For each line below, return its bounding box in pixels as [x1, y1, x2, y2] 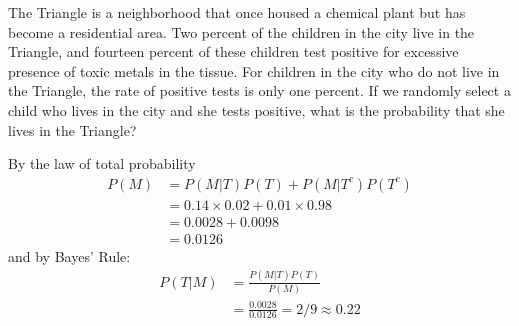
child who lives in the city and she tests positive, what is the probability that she [8, 99, 505, 120]
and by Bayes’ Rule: [8, 245, 131, 266]
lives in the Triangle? [8, 119, 137, 140]
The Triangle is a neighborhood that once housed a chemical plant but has [8, 2, 466, 22]
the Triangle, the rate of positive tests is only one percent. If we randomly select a [8, 80, 511, 101]
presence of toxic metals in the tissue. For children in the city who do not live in [8, 60, 500, 81]
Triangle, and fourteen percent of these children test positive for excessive [8, 41, 459, 62]
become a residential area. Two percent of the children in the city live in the [8, 21, 475, 42]
